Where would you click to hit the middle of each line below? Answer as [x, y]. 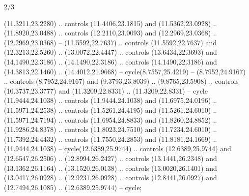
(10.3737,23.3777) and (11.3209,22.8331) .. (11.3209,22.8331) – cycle [106, 90]
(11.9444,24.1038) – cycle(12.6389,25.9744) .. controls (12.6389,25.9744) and [118, 148]
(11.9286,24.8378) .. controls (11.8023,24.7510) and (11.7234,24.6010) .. [111, 129]
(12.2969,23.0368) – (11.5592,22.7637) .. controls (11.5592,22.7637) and [110, 42]
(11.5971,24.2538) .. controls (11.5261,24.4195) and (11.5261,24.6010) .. [111, 110]
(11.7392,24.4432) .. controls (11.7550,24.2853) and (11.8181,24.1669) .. [111, 139]
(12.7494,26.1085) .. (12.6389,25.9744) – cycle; [73, 187]
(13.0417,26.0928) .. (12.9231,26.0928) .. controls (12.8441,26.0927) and [111, 178]
